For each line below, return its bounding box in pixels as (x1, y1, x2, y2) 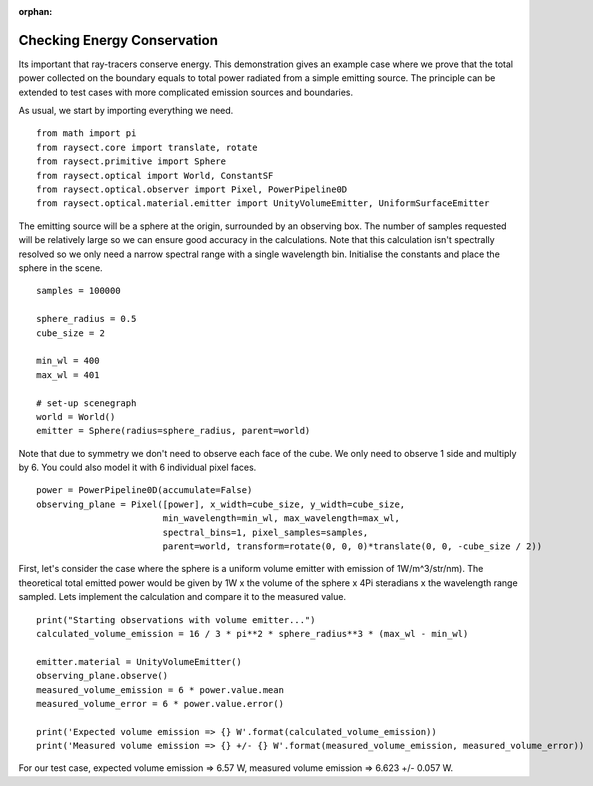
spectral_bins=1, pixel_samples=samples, (162, 526, 369, 538)
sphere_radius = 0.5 (36, 313, 137, 325)
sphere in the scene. (18, 261, 104, 274)
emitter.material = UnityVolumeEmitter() (36, 656, 242, 667)
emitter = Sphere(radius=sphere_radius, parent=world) (36, 425, 311, 437)
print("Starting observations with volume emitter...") (36, 614, 316, 625)
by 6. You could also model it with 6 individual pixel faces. (18, 461, 257, 474)
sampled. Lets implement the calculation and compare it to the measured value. (18, 591, 347, 603)
